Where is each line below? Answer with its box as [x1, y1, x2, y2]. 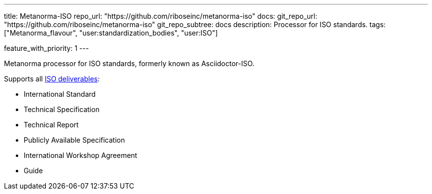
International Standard [24, 90, 96, 98]
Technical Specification [24, 105, 100, 114]
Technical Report [24, 120, 79, 129]
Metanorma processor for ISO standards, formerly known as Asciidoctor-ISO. [4, 59, 254, 68]
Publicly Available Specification [24, 136, 125, 144]
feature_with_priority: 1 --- [4, 44, 89, 52]
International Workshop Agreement [24, 151, 138, 159]
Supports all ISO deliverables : [4, 75, 100, 83]
